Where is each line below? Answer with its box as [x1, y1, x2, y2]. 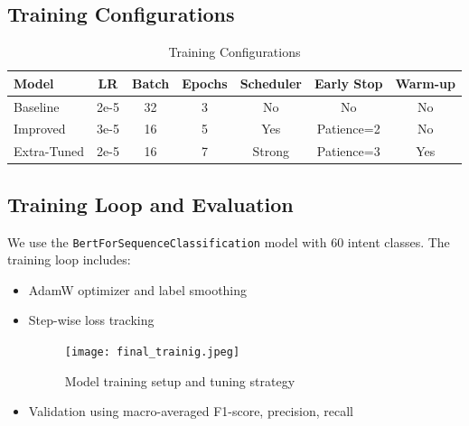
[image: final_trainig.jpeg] [64, 346, 240, 359]
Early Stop [314, 73, 383, 92]
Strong [252, 142, 290, 161]
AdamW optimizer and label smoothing [28, 280, 248, 299]
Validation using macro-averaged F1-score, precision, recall [28, 402, 353, 421]
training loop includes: [7, 250, 131, 269]
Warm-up [395, 73, 455, 92]
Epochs [182, 73, 228, 92]
